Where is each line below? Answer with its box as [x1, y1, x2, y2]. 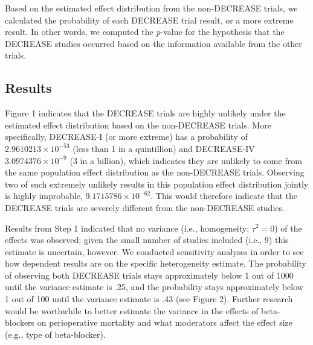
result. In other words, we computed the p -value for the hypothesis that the [5, 25, 285, 38]
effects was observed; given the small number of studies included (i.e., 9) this [5, 233, 289, 246]
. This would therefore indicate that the [150, 189, 298, 202]
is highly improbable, [5, 189, 83, 202]
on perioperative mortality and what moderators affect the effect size [37, 316, 293, 329]
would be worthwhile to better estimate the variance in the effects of [5, 304, 259, 317]
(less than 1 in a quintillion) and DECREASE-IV [73, 142, 255, 154]
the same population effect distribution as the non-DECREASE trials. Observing [5, 166, 305, 179]
